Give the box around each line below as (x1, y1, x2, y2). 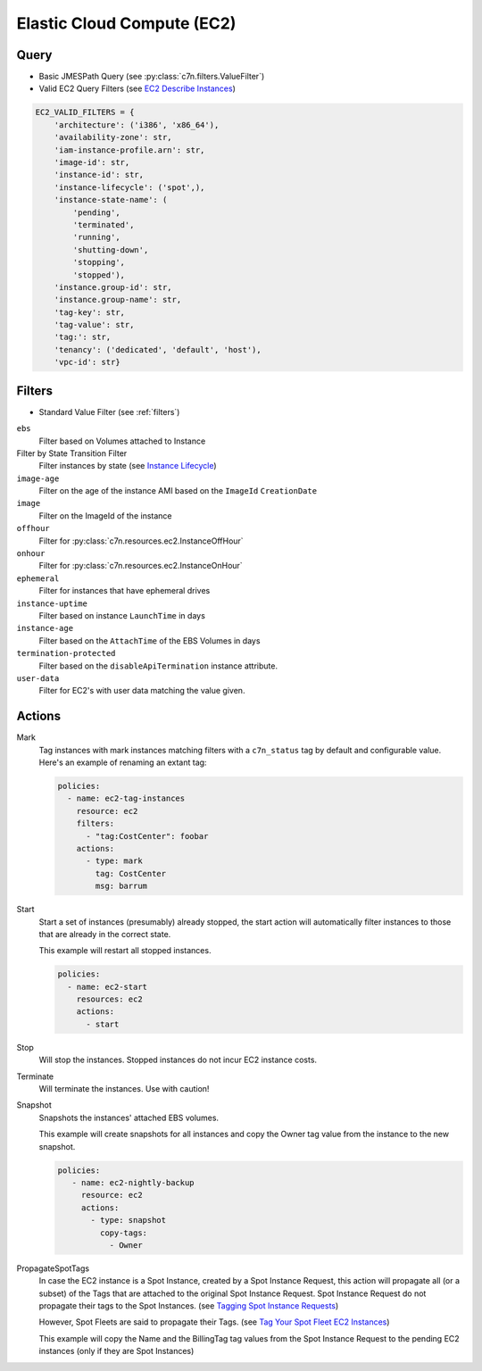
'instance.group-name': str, (54, 295, 182, 305)
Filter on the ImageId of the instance (38, 510, 172, 521)
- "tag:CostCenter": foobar (86, 831, 209, 841)
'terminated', (72, 220, 135, 229)
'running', (72, 232, 120, 243)
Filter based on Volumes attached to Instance (38, 436, 206, 446)
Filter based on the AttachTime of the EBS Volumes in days (38, 635, 261, 646)
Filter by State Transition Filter (16, 447, 128, 459)
